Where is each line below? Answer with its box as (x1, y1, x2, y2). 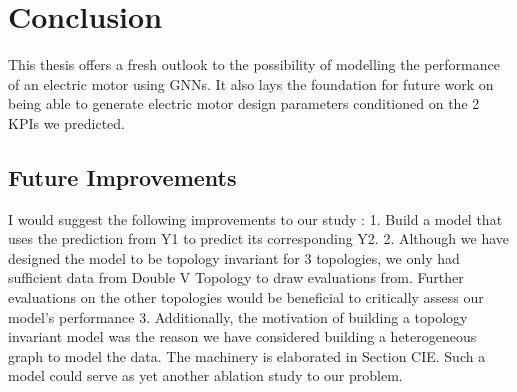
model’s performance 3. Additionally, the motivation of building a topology (8, 306, 468, 327)
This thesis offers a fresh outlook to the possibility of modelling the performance (8, 54, 500, 75)
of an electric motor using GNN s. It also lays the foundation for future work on (8, 73, 494, 94)
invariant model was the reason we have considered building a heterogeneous (8, 326, 477, 347)
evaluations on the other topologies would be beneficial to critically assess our (8, 287, 484, 308)
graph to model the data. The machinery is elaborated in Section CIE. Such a (8, 345, 486, 366)
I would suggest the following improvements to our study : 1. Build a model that (8, 208, 503, 229)
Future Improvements (8, 161, 237, 192)
